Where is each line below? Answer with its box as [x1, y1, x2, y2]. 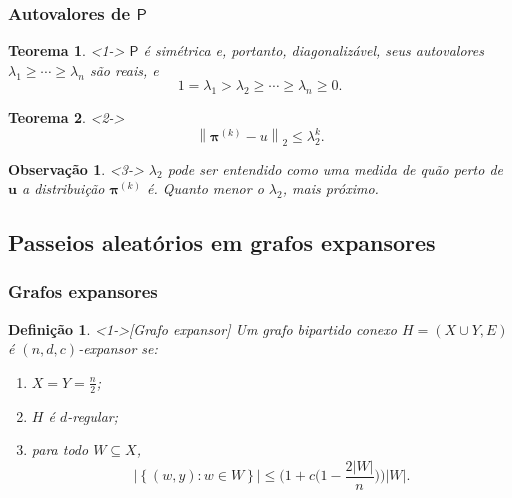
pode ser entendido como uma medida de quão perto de [167, 158, 503, 179]
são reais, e [89, 59, 159, 80]
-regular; [67, 405, 119, 426]
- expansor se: [78, 338, 158, 359]
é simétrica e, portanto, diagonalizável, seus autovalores [143, 40, 484, 61]
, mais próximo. [282, 178, 379, 199]
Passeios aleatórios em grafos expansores [8, 227, 436, 258]
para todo [31, 439, 89, 460]
